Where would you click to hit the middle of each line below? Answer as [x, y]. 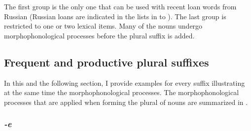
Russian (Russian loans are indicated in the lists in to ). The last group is [115, 16]
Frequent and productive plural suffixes [107, 62]
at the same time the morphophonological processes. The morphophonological [122, 92]
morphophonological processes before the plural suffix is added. [99, 35]
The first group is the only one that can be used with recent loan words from [120, 6]
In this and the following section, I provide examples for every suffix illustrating [125, 82]
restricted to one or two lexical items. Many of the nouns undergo [103, 26]
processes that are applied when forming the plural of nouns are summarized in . [126, 102]
